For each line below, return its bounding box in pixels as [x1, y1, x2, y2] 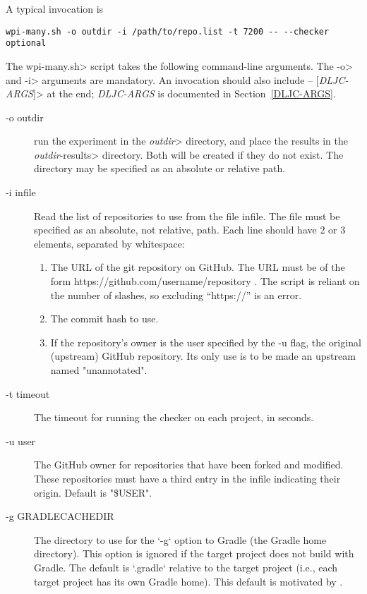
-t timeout [6, 386, 50, 401]
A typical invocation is [6, 1, 104, 16]
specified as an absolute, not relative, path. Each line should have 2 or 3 [34, 222, 346, 237]
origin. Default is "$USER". [34, 485, 152, 499]
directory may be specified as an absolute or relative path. [34, 161, 286, 176]
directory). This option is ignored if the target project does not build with [34, 546, 354, 561]
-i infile [6, 185, 36, 200]
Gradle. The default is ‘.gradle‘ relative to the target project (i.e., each [34, 559, 338, 574]
